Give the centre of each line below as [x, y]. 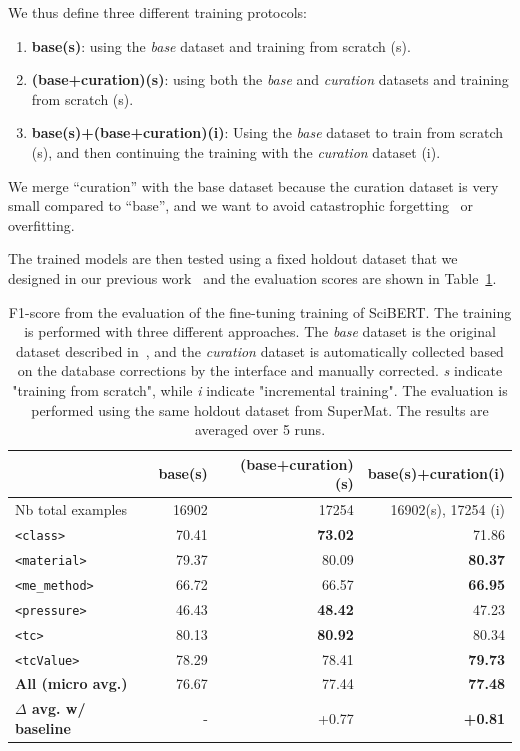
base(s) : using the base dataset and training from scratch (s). [221, 45]
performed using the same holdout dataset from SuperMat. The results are [260, 409]
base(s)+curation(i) [436, 473]
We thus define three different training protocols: [157, 12]
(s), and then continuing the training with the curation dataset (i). [236, 151]
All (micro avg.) [71, 683]
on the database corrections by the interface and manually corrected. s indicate [260, 370]
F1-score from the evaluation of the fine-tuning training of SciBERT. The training [260, 311]
